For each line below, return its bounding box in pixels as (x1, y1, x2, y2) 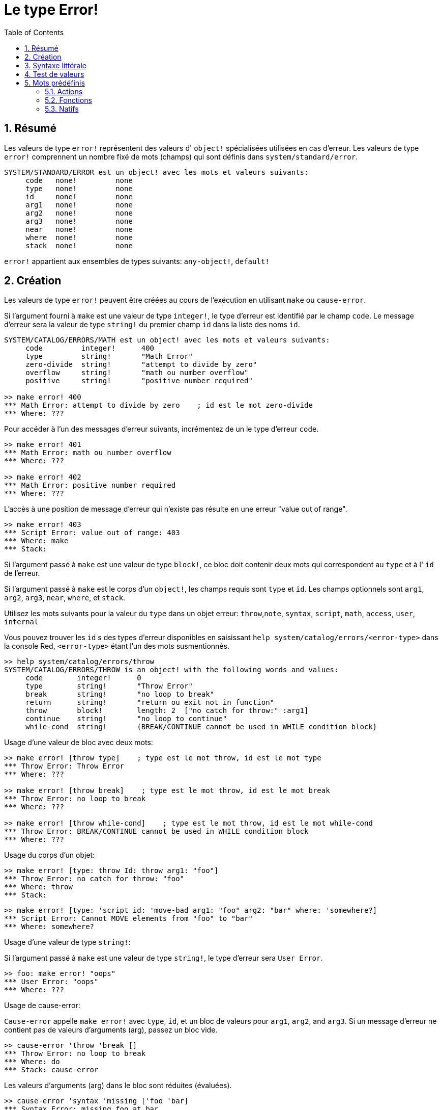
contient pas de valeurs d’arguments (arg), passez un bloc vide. (4, 1025, 218, 1035)
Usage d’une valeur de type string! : (4, 938, 131, 947)
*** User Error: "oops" (4, 977, 99, 986)
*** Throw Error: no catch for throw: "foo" (4, 875, 185, 883)
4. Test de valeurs (24, 69, 84, 78)
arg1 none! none (25, 200, 133, 209)
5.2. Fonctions (45, 95, 92, 104)
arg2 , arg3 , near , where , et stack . (4, 593, 126, 602)
